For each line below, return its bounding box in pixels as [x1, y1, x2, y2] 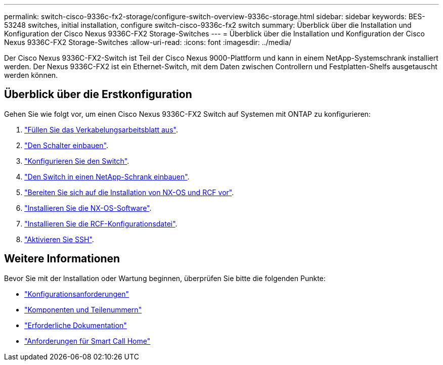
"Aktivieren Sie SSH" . [24, 235, 94, 244]
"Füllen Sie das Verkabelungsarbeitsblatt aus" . [24, 125, 178, 134]
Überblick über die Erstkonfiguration [4, 88, 192, 101]
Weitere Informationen [4, 252, 120, 265]
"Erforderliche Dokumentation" [24, 321, 127, 330]
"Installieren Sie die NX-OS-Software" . [24, 203, 152, 212]
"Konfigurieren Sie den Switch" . [24, 156, 129, 165]
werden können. [4, 71, 58, 79]
